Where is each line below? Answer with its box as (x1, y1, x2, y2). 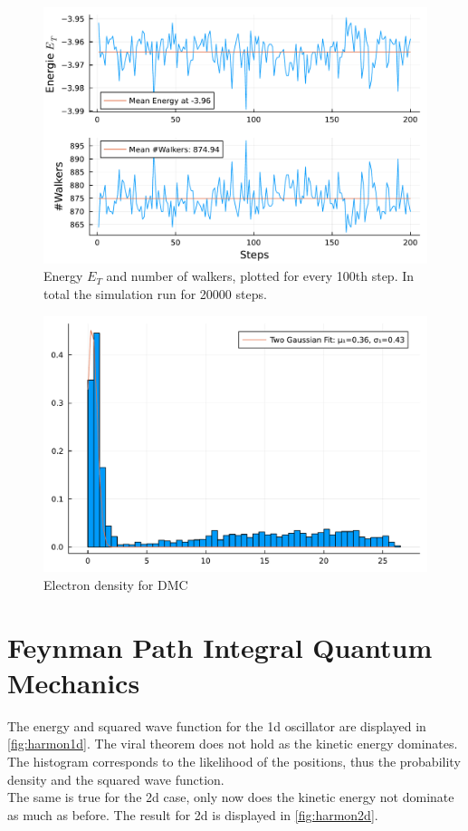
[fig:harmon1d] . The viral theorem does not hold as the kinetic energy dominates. (7, 734, 458, 753)
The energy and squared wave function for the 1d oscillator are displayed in (7, 716, 426, 735)
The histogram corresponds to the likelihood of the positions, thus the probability (7, 752, 461, 771)
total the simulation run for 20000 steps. (43, 284, 267, 303)
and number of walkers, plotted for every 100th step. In (106, 266, 415, 285)
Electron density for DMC (43, 575, 188, 594)
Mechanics (7, 663, 140, 701)
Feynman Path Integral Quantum (7, 628, 433, 665)
